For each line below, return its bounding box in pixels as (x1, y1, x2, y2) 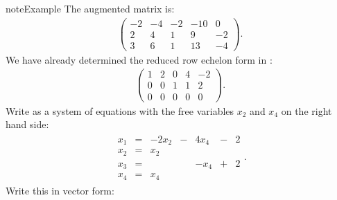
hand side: (6, 117, 49, 131)
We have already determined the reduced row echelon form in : (6, 52, 273, 66)
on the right (281, 103, 332, 118)
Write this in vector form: (6, 183, 114, 197)
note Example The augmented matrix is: (6, 1, 175, 15)
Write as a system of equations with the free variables (6, 103, 234, 118)
